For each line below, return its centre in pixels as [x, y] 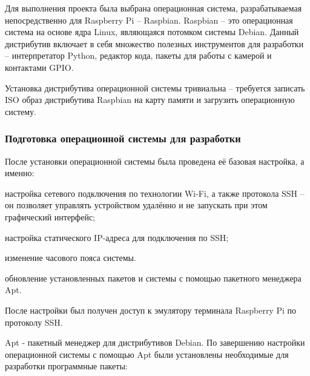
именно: [20, 173]
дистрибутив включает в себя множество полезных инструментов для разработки [154, 43]
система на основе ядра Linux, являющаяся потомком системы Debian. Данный [152, 32]
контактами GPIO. [39, 67]
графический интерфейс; [50, 216]
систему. [21, 111]
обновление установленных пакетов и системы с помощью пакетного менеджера [153, 278]
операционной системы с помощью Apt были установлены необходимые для [147, 354]
